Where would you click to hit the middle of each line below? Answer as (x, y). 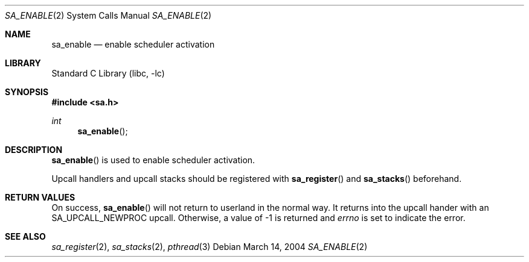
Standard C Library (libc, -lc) (108, 73)
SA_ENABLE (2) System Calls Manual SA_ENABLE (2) (108, 15)
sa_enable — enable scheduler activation (133, 44)
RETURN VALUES (40, 197)
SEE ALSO (25, 236)
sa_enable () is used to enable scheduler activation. (153, 160)
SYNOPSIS (27, 92)
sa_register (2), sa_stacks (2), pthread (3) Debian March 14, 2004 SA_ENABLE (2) (210, 247)
